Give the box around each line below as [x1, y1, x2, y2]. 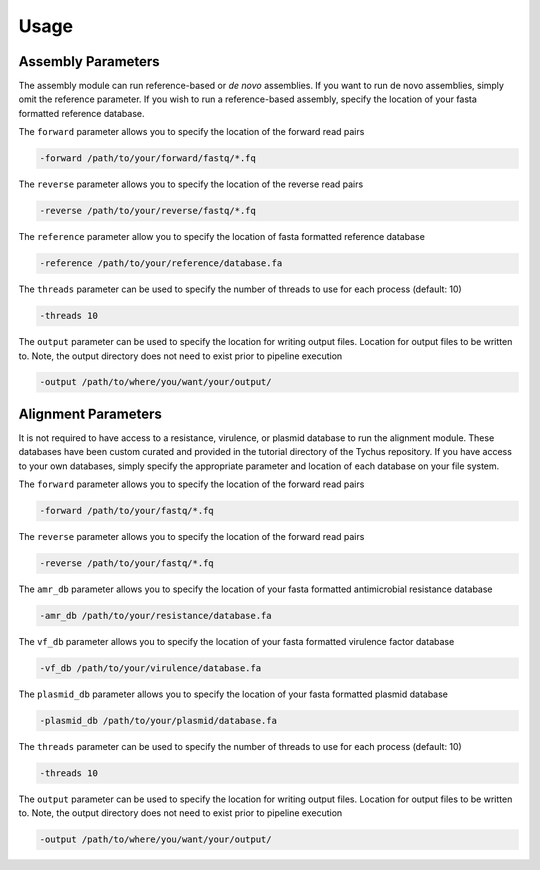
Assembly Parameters [18, 53, 160, 70]
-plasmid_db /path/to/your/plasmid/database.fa [39, 715, 277, 727]
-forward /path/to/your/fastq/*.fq [39, 505, 214, 517]
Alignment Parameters [18, 405, 162, 422]
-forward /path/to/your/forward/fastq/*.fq [39, 153, 257, 164]
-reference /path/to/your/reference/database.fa [39, 258, 283, 269]
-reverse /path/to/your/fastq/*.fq [39, 558, 214, 569]
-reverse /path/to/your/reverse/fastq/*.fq [39, 205, 257, 217]
